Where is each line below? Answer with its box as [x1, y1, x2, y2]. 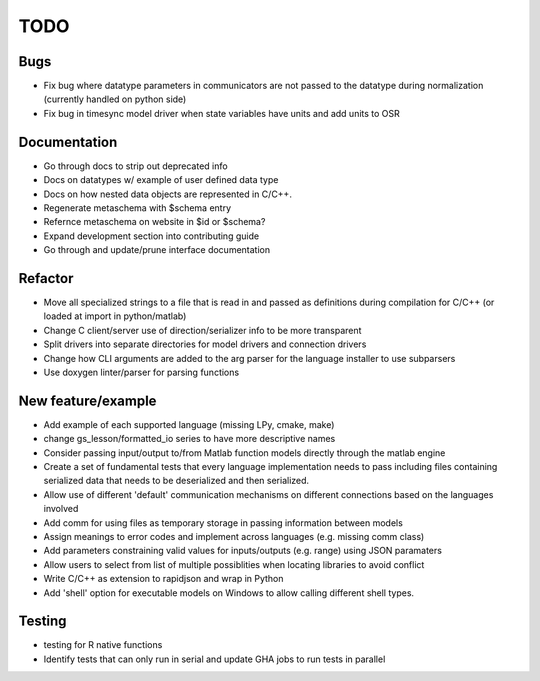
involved [43, 503, 79, 515]
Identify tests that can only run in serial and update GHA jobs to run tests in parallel [43, 653, 386, 665]
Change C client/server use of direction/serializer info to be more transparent [43, 324, 362, 336]
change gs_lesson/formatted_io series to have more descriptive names [43, 433, 336, 445]
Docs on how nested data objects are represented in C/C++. [43, 188, 292, 200]
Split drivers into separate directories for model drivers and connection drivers [43, 338, 367, 350]
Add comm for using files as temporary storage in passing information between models [43, 516, 404, 529]
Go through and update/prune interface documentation [43, 244, 270, 256]
